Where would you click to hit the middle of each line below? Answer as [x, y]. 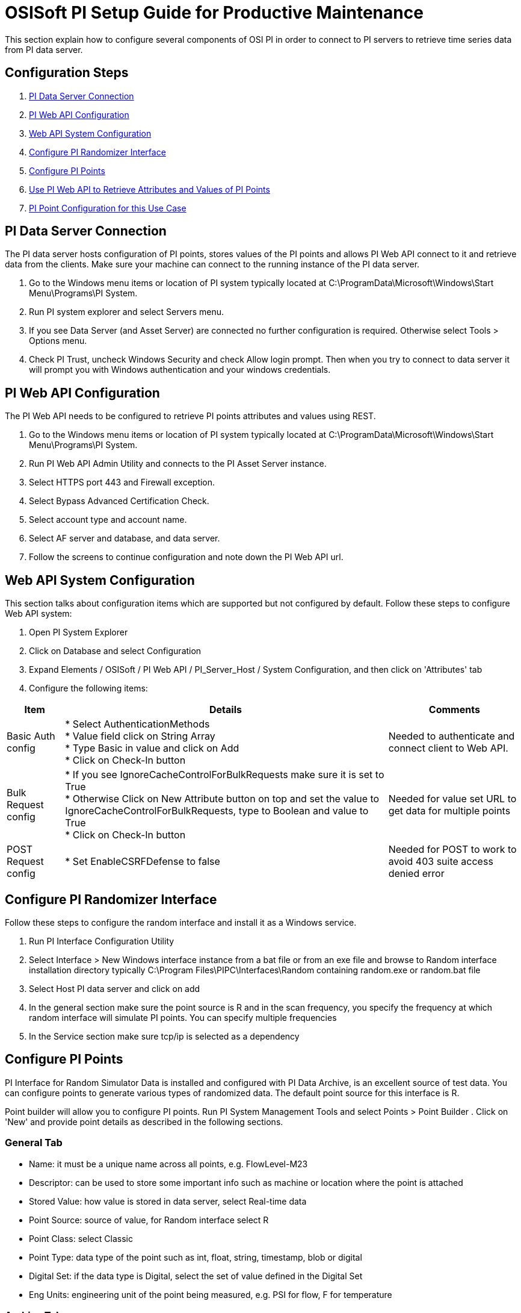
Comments [454, 710]
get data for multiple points [449, 811]
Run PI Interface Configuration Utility [102, 941]
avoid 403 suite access [441, 862]
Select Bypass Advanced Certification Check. [119, 501]
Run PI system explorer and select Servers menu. [127, 312]
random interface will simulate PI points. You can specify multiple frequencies [183, 1017]
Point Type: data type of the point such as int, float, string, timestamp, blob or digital [196, 1257]
